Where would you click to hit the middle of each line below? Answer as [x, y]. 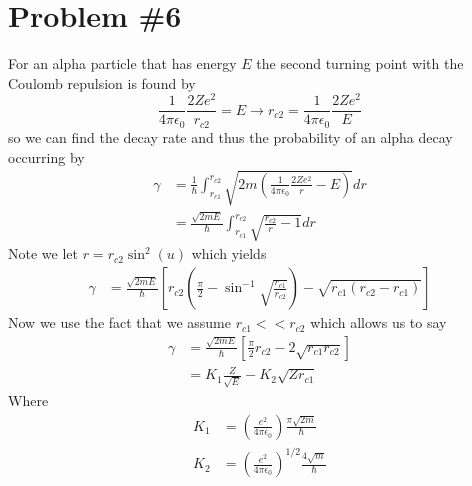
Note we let [43, 253]
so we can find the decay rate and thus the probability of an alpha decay [230, 136]
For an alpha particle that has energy [122, 63]
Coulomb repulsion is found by [102, 82]
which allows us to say [378, 322]
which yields [229, 253]
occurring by [46, 156]
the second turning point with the [360, 63]
